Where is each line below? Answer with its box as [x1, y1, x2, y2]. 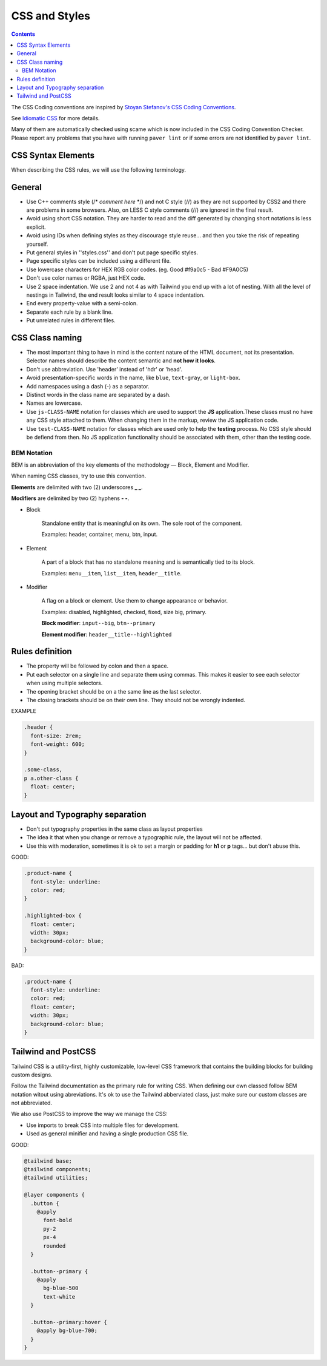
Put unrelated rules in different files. [26, 317, 116, 324]
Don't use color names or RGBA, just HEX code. [26, 274, 145, 282]
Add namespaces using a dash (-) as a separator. [26, 382, 150, 390]
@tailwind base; [24, 1157, 73, 1165]
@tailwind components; [24, 1166, 91, 1172]
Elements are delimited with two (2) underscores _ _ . [11, 483, 143, 491]
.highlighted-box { [24, 912, 82, 919]
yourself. [26, 240, 48, 248]
